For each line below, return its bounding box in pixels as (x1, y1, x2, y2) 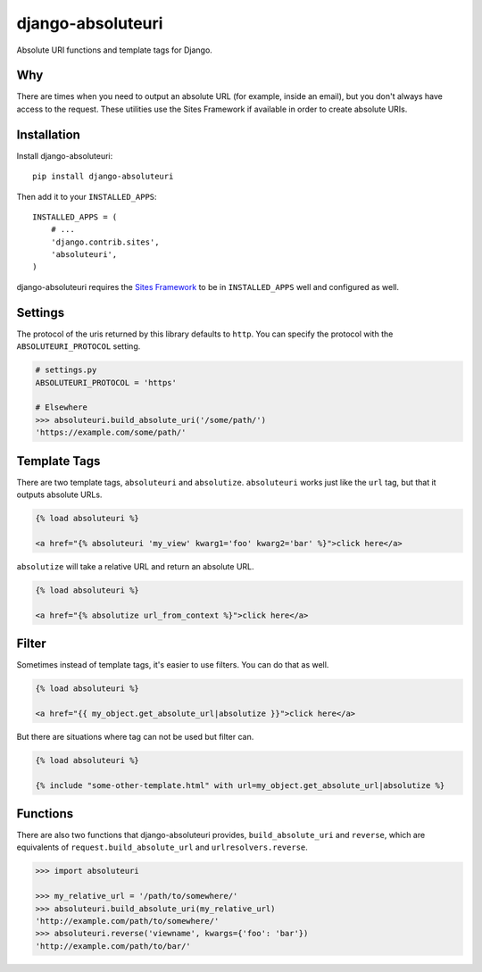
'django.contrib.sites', (50, 237, 160, 247)
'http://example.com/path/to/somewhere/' (35, 916, 220, 926)
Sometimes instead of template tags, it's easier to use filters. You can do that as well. (16, 660, 329, 670)
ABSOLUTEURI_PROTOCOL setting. (16, 341, 141, 352)
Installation (16, 127, 80, 142)
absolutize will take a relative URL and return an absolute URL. (16, 561, 254, 571)
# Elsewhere (35, 403, 88, 412)
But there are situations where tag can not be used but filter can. (16, 731, 254, 742)
